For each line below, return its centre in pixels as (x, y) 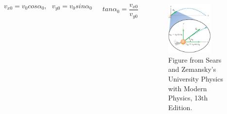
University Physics (196, 78)
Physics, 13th (188, 98)
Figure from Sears (195, 59)
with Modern (188, 88)
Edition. (180, 107)
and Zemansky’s (192, 69)
